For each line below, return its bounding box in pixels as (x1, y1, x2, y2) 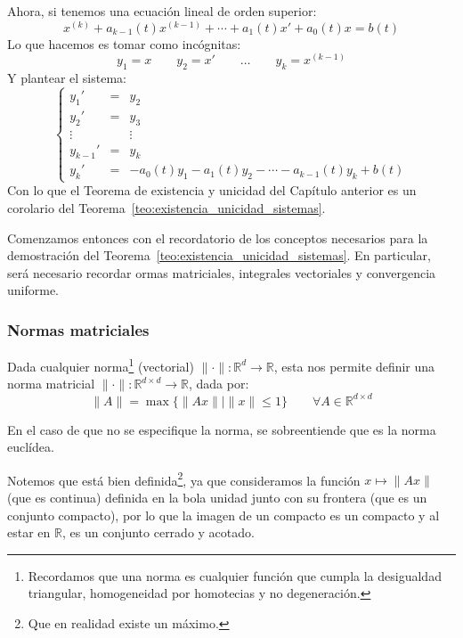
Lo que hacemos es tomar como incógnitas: (7, 34, 241, 53)
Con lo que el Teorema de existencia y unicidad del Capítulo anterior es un (7, 181, 417, 200)
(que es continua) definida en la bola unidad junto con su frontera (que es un (7, 488, 427, 507)
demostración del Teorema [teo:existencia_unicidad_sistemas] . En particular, (7, 246, 431, 265)
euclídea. (7, 438, 54, 456)
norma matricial (7, 374, 95, 393)
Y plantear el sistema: (7, 69, 126, 87)
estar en (7, 523, 51, 542)
